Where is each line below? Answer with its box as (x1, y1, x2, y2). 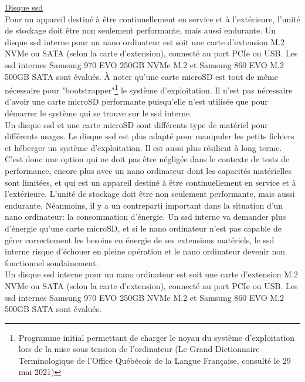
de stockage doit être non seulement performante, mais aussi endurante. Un (5, 24, 276, 36)
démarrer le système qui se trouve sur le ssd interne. (5, 107, 192, 119)
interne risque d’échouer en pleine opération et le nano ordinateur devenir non (5, 245, 285, 257)
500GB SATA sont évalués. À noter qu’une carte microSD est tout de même (5, 70, 278, 82)
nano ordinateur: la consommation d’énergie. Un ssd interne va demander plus (5, 210, 286, 223)
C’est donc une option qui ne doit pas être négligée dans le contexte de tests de (5, 153, 290, 165)
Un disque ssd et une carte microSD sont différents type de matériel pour (5, 118, 268, 130)
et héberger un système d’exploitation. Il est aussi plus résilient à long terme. (5, 141, 282, 153)
